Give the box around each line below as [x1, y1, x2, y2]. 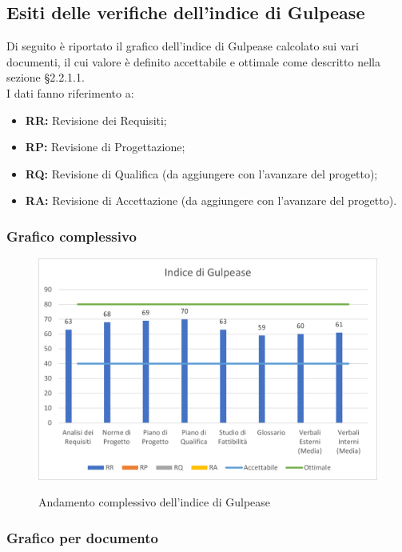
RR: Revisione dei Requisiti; [25, 111, 167, 128]
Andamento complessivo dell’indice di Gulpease [38, 494, 271, 510]
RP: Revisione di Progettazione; [25, 138, 185, 155]
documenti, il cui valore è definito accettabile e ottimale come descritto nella [6, 53, 380, 70]
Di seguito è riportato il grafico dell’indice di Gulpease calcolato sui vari [6, 38, 359, 54]
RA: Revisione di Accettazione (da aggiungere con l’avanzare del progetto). [25, 192, 397, 209]
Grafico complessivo [6, 226, 137, 246]
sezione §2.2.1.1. [6, 69, 85, 86]
